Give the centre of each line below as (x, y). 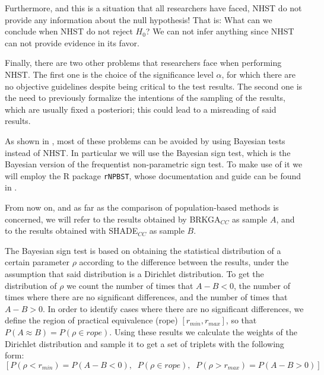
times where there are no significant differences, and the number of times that (146, 297)
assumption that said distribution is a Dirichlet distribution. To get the (134, 273)
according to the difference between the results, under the (184, 262)
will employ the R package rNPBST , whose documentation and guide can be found (153, 175)
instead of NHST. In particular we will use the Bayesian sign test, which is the (148, 152)
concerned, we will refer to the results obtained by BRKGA (113, 219)
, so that (241, 320)
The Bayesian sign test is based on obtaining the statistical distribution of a (143, 250)
